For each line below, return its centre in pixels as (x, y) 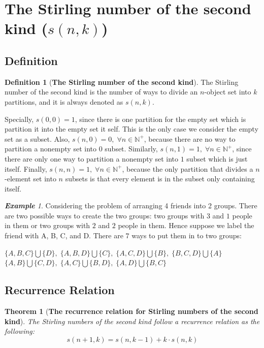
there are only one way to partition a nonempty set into (92, 158)
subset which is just (217, 158)
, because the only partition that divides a (188, 168)
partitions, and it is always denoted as (64, 101)
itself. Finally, (26, 168)
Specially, (19, 119)
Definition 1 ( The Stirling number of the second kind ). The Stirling (122, 82)
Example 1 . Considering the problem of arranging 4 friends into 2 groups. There (131, 205)
